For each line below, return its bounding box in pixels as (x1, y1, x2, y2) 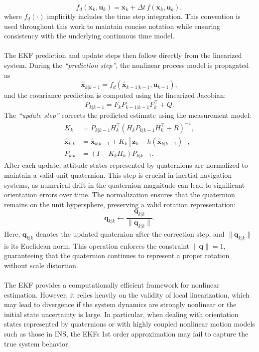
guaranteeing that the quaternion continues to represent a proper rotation (4, 250, 230, 261)
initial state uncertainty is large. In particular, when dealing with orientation (4, 309, 239, 319)
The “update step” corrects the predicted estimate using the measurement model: (4, 109, 252, 120)
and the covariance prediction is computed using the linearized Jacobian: (4, 90, 226, 100)
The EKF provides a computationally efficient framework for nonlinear (4, 280, 220, 290)
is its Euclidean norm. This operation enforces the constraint (4, 240, 190, 251)
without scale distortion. (4, 260, 78, 270)
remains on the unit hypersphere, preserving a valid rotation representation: (4, 199, 236, 209)
